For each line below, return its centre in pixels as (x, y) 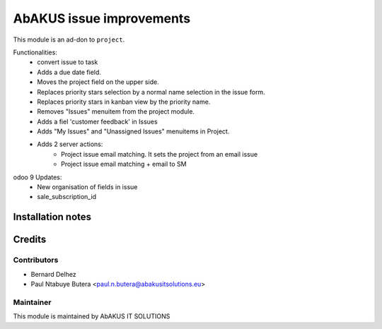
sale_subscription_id (67, 197)
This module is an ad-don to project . (69, 40)
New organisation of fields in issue (87, 187)
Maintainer (32, 302)
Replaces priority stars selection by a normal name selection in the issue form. (151, 92)
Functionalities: (35, 52)
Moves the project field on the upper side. (98, 82)
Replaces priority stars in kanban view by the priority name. (124, 102)
